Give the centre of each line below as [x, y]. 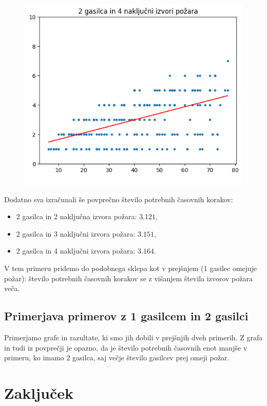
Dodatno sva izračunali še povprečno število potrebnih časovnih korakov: [119, 199]
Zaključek [39, 392]
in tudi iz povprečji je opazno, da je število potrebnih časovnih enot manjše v [126, 347]
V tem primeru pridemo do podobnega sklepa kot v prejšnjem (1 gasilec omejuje [131, 268]
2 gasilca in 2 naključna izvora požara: [77, 216]
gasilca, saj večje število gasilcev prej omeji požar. [151, 357]
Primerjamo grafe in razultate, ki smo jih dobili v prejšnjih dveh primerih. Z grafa [133, 337]
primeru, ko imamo [34, 357]
